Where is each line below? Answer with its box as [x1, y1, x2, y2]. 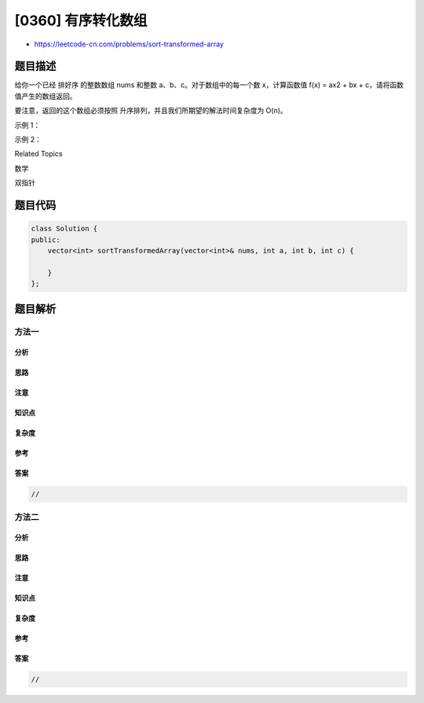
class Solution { [31, 224, 98, 234]
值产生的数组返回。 [14, 91, 77, 101]
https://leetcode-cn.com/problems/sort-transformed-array [34, 39, 224, 49]
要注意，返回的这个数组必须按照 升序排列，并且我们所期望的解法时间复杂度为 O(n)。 [14, 106, 288, 116]
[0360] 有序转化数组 [14, 12, 148, 29]
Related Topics [14, 149, 63, 159]
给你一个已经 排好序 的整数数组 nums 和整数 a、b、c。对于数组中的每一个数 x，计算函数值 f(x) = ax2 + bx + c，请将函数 [14, 80, 404, 90]
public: [31, 235, 60, 244]
